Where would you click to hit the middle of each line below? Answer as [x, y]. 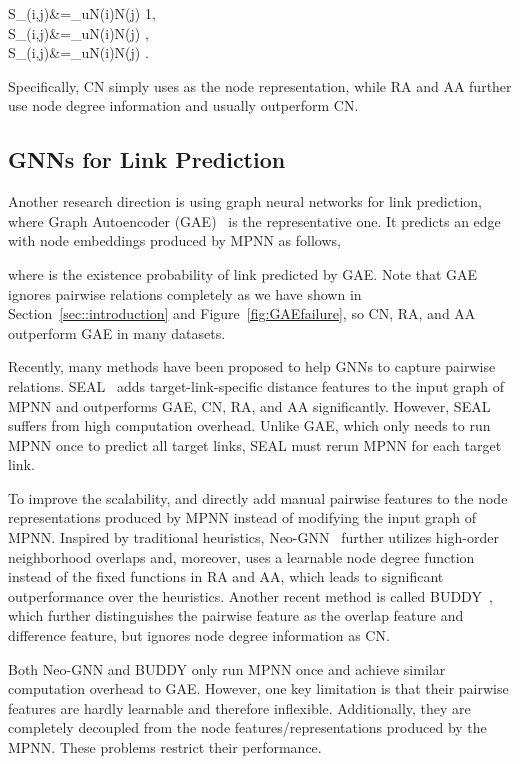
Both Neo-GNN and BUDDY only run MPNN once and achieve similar [227, 668]
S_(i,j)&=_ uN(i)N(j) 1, [82, 13]
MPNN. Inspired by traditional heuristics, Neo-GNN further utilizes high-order [253, 537]
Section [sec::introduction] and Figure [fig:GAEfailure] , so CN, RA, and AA [242, 313]
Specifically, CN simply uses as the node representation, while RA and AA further [260, 85]
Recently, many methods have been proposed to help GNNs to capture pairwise [252, 366]
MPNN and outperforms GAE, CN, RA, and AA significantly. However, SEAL [249, 405]
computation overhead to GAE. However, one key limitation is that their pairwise [258, 688]
